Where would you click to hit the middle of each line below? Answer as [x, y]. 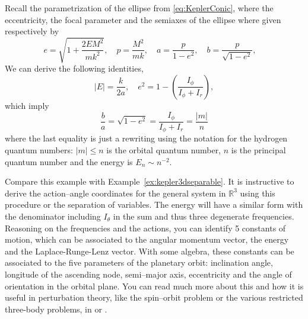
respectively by [32, 31]
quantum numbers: [39, 150]
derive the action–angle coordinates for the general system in [115, 193]
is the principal [258, 150]
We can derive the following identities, [74, 68]
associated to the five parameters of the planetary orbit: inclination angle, [139, 262]
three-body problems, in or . [56, 309]
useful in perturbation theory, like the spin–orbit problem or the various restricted [154, 297]
